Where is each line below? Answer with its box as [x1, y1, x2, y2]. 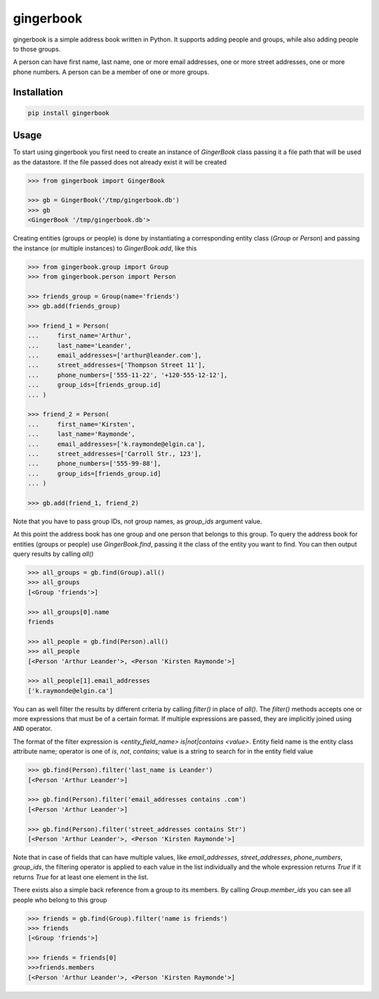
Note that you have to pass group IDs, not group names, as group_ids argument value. [13, 517, 262, 526]
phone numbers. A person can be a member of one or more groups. [13, 68, 210, 76]
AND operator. [13, 725, 53, 733]
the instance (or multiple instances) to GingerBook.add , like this [13, 243, 197, 253]
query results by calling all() [13, 549, 94, 559]
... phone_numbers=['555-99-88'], [27, 459, 161, 468]
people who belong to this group [13, 896, 107, 904]
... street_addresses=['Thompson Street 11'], [27, 361, 206, 369]
